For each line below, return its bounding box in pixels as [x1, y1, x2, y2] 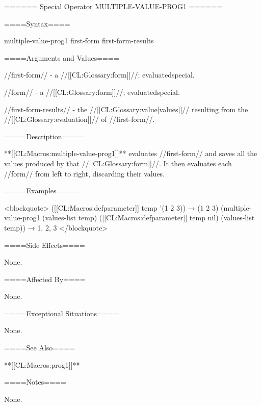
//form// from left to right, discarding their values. [4, 168, 165, 179]
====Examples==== [4, 185, 79, 196]
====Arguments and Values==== [4, 52, 119, 63]
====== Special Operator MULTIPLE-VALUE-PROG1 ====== [4, 1, 223, 11]
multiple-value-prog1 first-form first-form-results [4, 35, 154, 46]
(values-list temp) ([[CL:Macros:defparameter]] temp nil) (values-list [42, 212, 255, 223]
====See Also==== [4, 342, 75, 353]
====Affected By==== [4, 273, 86, 284]
